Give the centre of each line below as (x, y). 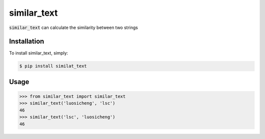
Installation (26, 42)
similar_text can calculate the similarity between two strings (74, 28)
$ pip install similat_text (53, 66)
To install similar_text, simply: (39, 53)
